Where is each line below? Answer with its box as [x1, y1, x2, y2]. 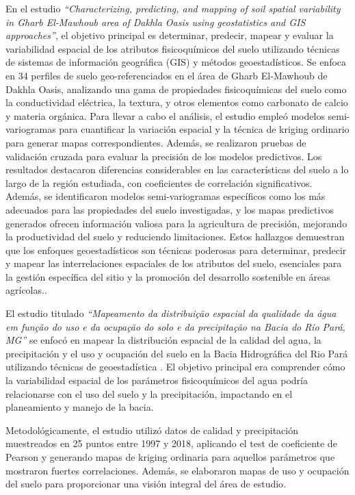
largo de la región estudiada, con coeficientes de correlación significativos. [5, 175, 313, 190]
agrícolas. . [5, 283, 47, 297]
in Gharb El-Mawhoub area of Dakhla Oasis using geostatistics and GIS [5, 14, 306, 29]
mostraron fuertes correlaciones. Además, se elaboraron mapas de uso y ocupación [5, 463, 350, 477]
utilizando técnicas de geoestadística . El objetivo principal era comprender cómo [5, 359, 345, 374]
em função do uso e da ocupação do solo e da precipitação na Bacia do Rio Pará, [5, 319, 345, 333]
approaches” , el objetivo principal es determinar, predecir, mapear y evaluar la [5, 28, 334, 42]
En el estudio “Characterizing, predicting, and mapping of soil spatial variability [5, 1, 341, 15]
